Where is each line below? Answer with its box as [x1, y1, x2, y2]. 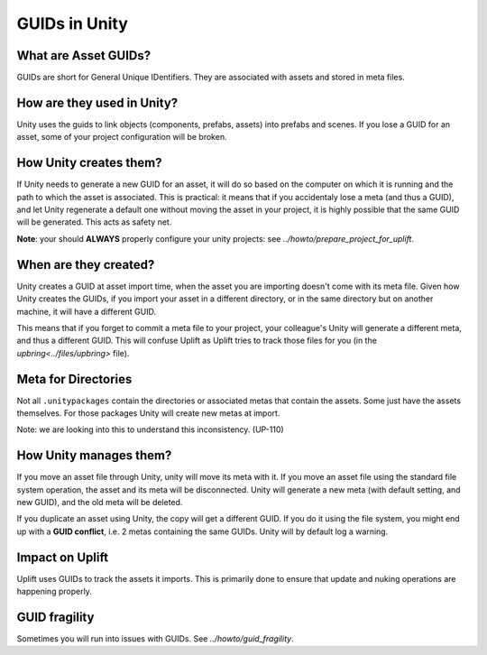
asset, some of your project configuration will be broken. [16, 132, 227, 143]
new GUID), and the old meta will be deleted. [16, 497, 183, 508]
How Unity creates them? [16, 155, 162, 171]
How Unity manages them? [16, 447, 172, 464]
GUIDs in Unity [16, 14, 128, 33]
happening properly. [16, 586, 92, 597]
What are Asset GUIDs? [16, 48, 152, 63]
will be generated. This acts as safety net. [16, 217, 172, 227]
